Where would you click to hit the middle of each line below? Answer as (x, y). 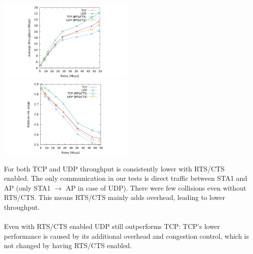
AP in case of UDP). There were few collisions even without (156, 187)
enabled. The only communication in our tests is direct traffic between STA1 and (126, 178)
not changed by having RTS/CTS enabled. (68, 245)
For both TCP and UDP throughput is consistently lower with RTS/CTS (114, 168)
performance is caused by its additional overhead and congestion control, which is (126, 236)
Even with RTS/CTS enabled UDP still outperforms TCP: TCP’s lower (112, 226)
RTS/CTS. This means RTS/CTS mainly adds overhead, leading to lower (115, 197)
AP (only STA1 (27, 187)
